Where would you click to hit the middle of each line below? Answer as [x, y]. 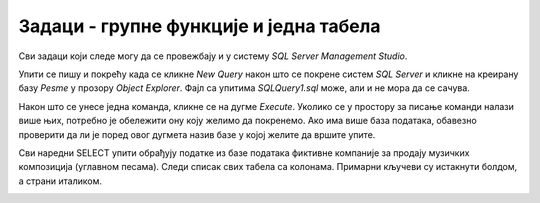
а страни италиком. [60, 181]
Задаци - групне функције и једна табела [199, 26]
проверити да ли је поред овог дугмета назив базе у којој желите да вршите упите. [197, 134]
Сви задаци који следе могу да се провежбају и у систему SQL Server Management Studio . [213, 56]
